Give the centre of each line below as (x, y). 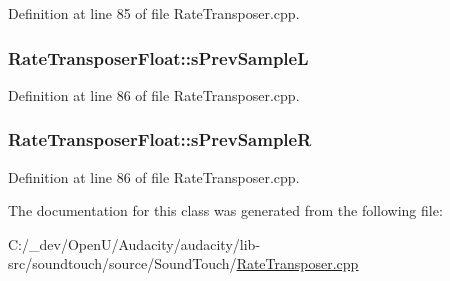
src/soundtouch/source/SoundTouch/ (122, 263)
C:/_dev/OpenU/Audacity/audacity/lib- (134, 243)
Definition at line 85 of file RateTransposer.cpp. (154, 13)
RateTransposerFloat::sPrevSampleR (160, 139)
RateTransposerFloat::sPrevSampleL (158, 57)
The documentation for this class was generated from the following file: (225, 210)
